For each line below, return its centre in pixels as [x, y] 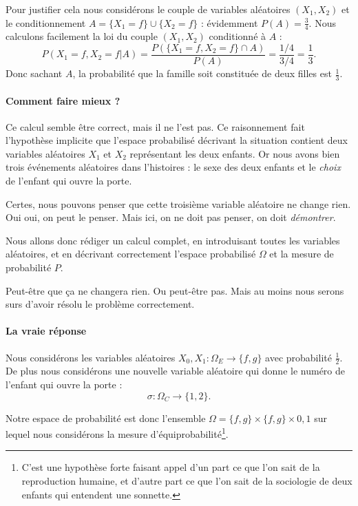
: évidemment [229, 22]
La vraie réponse [46, 331]
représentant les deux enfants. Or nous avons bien [235, 153]
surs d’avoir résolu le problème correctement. [100, 304]
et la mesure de [302, 254]
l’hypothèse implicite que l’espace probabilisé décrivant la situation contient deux [177, 140]
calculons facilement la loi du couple [82, 36]
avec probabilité [298, 357]
